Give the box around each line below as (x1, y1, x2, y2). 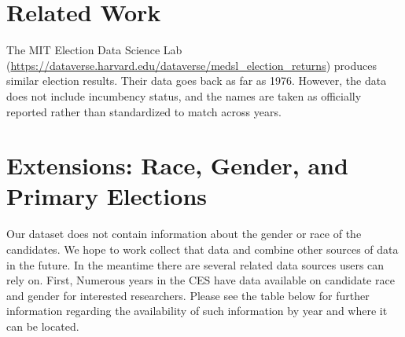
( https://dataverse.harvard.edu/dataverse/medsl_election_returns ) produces (6, 57, 377, 73)
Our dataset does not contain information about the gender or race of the (6, 225, 362, 242)
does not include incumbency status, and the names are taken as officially (6, 87, 362, 104)
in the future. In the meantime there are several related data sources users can (6, 256, 385, 273)
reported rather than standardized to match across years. (6, 103, 282, 119)
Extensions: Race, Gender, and (6, 149, 348, 181)
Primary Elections (6, 180, 207, 212)
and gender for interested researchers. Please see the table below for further (6, 287, 370, 303)
